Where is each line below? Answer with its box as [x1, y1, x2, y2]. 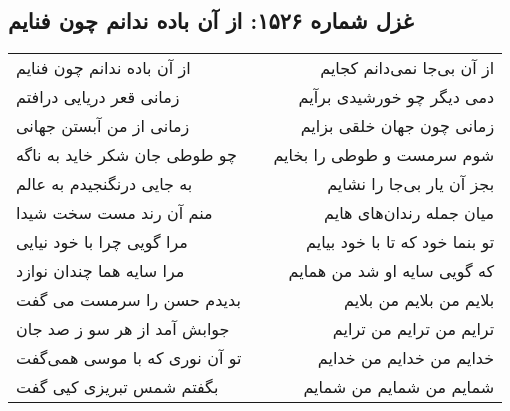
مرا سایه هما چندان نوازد [16, 259, 185, 283]
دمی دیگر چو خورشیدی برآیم [298, 85, 495, 109]
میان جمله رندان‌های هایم [324, 201, 495, 225]
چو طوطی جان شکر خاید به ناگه [16, 143, 237, 167]
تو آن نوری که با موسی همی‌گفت [16, 346, 242, 370]
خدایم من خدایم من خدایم [317, 346, 495, 370]
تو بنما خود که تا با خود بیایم [306, 230, 495, 254]
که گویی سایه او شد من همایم [288, 259, 495, 283]
